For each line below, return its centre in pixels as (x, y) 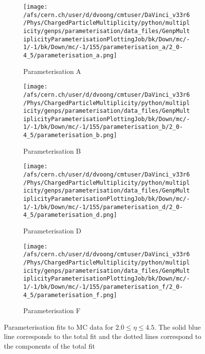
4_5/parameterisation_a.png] (70, 55)
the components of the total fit (49, 345)
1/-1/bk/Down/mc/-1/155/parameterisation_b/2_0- (103, 127)
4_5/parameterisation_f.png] (70, 295)
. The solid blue (178, 327)
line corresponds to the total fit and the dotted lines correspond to (103, 336)
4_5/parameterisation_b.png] (70, 135)
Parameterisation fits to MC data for (59, 327)
